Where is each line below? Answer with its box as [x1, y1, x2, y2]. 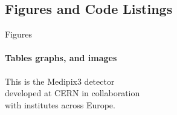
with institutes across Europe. [5, 98, 115, 111]
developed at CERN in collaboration [5, 87, 140, 99]
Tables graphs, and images [5, 51, 117, 64]
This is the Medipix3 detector [5, 74, 115, 87]
